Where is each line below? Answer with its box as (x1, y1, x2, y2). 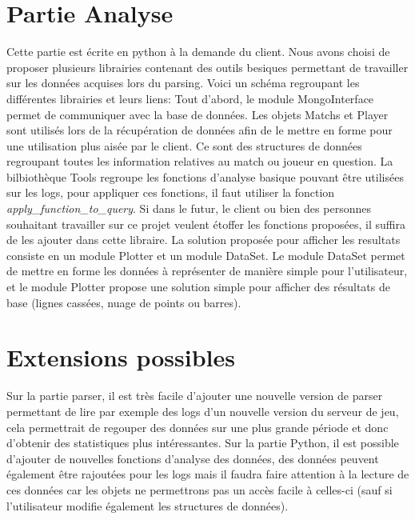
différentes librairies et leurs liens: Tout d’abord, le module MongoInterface (6, 90, 374, 106)
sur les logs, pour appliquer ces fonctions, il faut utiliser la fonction (6, 184, 335, 201)
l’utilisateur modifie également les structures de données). (6, 497, 289, 514)
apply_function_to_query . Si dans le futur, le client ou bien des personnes (6, 200, 371, 217)
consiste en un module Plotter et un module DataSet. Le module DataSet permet (6, 246, 405, 263)
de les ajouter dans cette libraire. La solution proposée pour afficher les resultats (6, 231, 401, 248)
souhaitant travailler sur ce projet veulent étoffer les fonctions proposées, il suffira (6, 215, 405, 232)
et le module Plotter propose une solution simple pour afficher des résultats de (6, 278, 390, 295)
